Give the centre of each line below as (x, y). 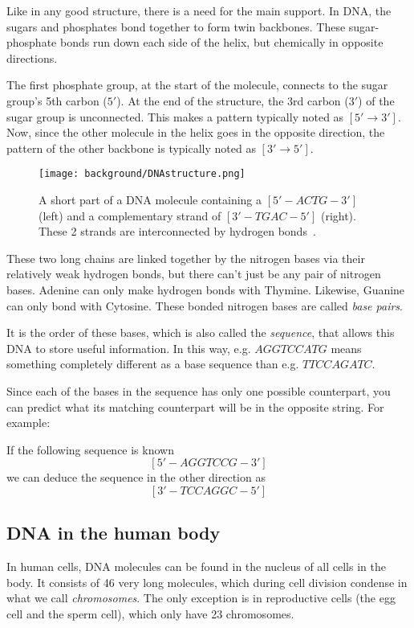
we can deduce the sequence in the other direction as (136, 477)
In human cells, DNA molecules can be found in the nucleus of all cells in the (196, 566)
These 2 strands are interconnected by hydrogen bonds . (177, 231)
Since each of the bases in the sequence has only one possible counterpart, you (199, 390)
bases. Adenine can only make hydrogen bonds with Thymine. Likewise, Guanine (206, 289)
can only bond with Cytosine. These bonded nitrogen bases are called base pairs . (205, 305)
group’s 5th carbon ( (57, 100)
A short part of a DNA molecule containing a (150, 199)
